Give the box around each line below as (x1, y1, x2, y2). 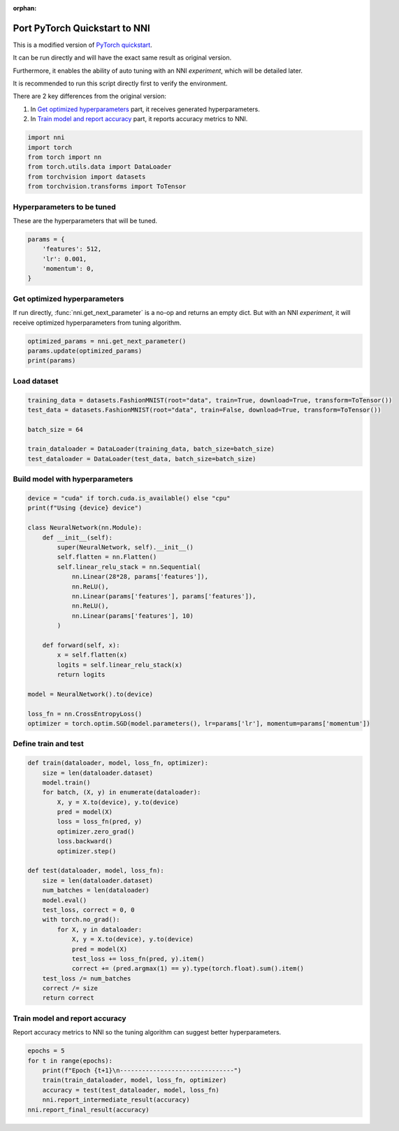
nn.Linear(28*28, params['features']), (71, 572, 209, 581)
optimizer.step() (57, 847, 117, 855)
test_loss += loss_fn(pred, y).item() (71, 955, 205, 962)
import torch (27, 143, 73, 151)
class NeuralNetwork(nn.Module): (27, 524, 143, 532)
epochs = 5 (27, 1047, 65, 1055)
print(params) (27, 357, 76, 365)
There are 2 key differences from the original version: (13, 92, 167, 101)
